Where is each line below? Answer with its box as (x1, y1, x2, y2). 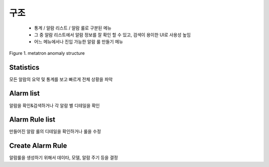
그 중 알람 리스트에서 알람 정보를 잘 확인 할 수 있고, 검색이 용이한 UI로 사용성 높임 (34, 31, 191, 37)
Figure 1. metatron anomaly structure (9, 50, 85, 56)
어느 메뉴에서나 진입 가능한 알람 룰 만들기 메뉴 (34, 39, 124, 45)
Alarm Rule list (9, 115, 56, 124)
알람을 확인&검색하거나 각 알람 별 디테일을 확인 (9, 102, 100, 108)
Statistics (9, 63, 40, 72)
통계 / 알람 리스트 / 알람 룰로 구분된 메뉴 (34, 25, 112, 31)
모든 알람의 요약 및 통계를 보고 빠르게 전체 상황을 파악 (9, 76, 113, 82)
